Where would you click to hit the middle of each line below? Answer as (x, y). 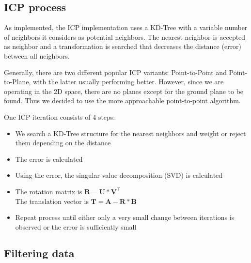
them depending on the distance (63, 143)
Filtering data (39, 253)
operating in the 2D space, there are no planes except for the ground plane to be (124, 91)
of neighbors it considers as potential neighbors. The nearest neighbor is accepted (125, 37)
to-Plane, (17, 82)
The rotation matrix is (49, 191)
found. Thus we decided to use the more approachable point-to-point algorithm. (122, 101)
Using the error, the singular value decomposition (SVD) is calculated (119, 175)
